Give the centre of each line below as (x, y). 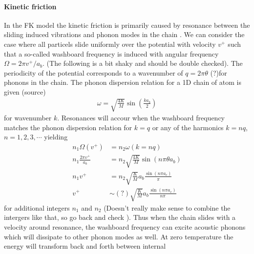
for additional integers (37, 207)
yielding (56, 137)
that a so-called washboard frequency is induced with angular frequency (111, 53)
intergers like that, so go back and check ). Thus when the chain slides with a (120, 217)
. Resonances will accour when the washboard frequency (141, 118)
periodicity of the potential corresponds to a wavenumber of (94, 72)
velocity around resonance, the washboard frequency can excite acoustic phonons (125, 227)
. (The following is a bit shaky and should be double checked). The (143, 63)
